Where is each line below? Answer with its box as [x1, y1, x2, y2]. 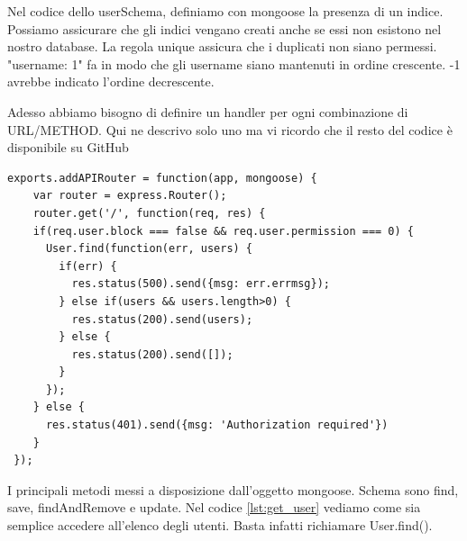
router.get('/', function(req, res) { [32, 206, 266, 220]
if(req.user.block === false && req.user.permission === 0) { [32, 224, 415, 238]
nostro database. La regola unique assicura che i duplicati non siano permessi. [7, 37, 437, 56]
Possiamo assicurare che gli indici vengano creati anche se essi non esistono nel [7, 19, 442, 38]
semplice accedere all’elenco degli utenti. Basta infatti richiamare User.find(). [7, 516, 433, 535]
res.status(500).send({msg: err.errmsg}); [71, 277, 330, 291]
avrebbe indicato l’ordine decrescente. [7, 72, 215, 91]
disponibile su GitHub [7, 138, 129, 157]
